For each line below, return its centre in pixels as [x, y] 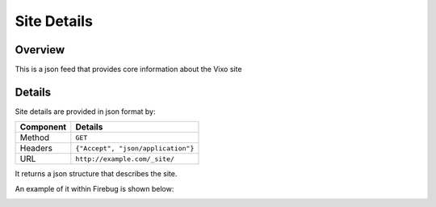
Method [35, 137]
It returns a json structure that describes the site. [96, 174]
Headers [36, 148]
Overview [40, 50]
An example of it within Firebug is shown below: [94, 188]
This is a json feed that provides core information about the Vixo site [128, 70]
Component [43, 127]
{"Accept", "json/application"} [135, 148]
